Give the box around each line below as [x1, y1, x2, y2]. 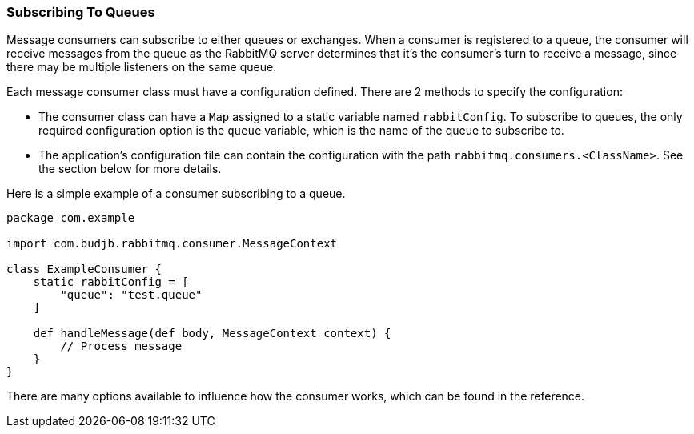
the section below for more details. [38, 162, 222, 176]
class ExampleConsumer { [6, 263, 162, 276]
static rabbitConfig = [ [33, 275, 189, 289]
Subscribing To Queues [6, 4, 155, 20]
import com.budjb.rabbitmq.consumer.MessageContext [6, 237, 338, 251]
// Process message [60, 340, 183, 353]
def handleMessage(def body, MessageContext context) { [33, 327, 391, 340]
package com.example [6, 211, 135, 225]
